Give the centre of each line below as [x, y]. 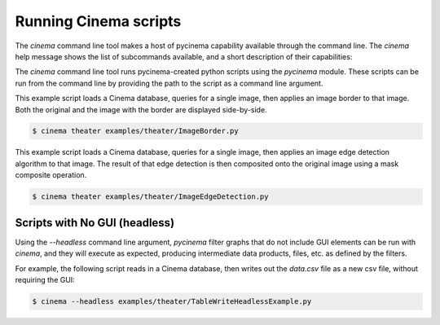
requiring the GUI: [45, 279]
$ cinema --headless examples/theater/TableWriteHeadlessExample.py [172, 301]
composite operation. [51, 175]
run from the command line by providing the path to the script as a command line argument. [169, 83]
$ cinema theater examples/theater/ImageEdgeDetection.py [150, 197]
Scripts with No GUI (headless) [95, 223]
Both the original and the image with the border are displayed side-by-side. [141, 109]
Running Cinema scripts [98, 21]
